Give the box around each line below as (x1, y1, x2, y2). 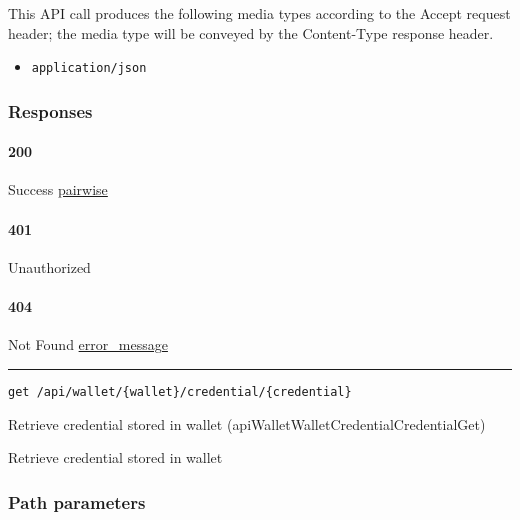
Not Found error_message (8, 334, 168, 355)
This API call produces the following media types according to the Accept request (8, 3, 511, 23)
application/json (31, 61, 147, 76)
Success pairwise (8, 179, 108, 200)
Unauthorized (8, 256, 91, 277)
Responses (8, 98, 93, 123)
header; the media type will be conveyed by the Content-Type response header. (8, 22, 494, 43)
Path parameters (8, 489, 146, 514)
